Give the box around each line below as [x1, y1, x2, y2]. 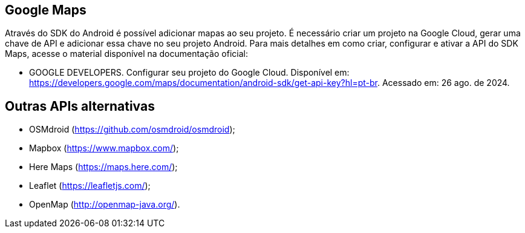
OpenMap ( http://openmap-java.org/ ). [29, 199, 180, 210]
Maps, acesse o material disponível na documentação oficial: [5, 48, 248, 59]
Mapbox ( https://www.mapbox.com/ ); [29, 143, 179, 154]
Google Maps [5, 2, 86, 18]
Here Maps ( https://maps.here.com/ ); [29, 162, 178, 172]
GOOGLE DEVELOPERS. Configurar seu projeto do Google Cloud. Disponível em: [29, 67, 350, 78]
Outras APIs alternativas [5, 98, 155, 114]
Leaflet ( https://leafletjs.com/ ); [29, 180, 151, 191]
